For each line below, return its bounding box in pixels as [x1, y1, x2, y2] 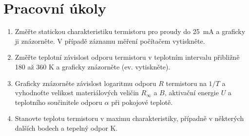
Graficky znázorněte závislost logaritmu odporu [15, 78, 156, 88]
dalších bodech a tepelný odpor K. [15, 122, 118, 133]
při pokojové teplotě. [111, 97, 173, 107]
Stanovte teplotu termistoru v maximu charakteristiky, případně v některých [15, 113, 244, 123]
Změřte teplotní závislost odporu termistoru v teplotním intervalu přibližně [15, 52, 240, 62]
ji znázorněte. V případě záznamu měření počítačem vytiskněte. [15, 35, 205, 46]
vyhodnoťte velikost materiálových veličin [15, 87, 139, 98]
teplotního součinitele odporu [15, 97, 102, 107]
